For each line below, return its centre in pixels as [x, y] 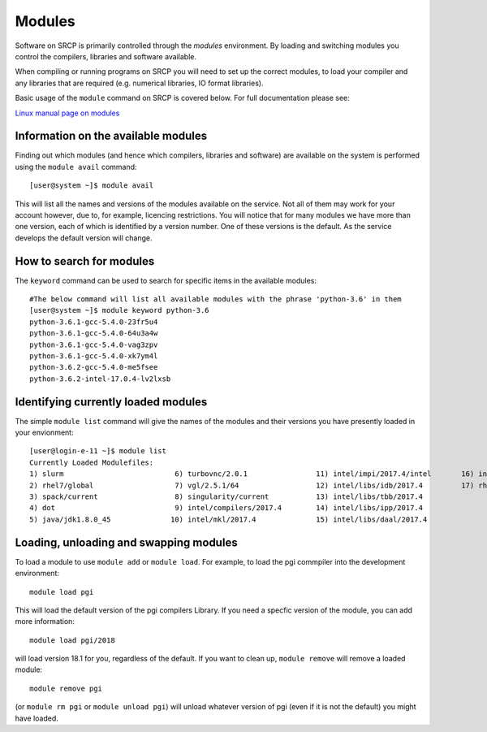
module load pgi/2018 [72, 640]
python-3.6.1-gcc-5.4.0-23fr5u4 [94, 322]
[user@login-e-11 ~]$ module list [98, 451]
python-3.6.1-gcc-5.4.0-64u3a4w [94, 334]
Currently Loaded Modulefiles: [92, 462]
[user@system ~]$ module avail [92, 186]
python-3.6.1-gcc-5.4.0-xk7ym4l [94, 356]
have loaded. [37, 718]
